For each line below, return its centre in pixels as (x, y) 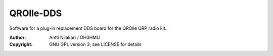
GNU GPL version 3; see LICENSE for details (95, 44)
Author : (18, 37)
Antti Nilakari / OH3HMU (75, 37)
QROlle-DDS (36, 13)
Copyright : (21, 44)
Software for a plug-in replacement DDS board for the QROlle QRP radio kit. (88, 28)
